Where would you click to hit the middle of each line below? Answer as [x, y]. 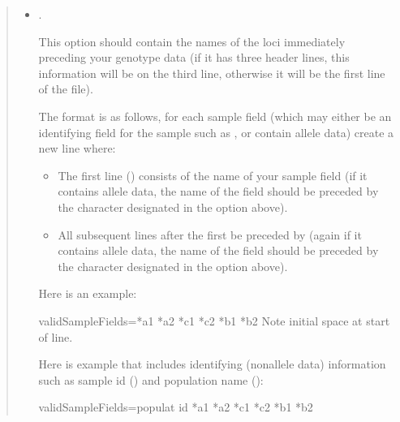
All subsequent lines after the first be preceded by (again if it [210, 234]
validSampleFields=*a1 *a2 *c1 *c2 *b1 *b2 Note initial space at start [214, 320]
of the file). [66, 89]
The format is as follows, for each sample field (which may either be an [215, 116]
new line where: [77, 148]
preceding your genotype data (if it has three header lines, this [194, 57]
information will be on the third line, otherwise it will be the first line [212, 73]
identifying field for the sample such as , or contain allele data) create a [216, 132]
